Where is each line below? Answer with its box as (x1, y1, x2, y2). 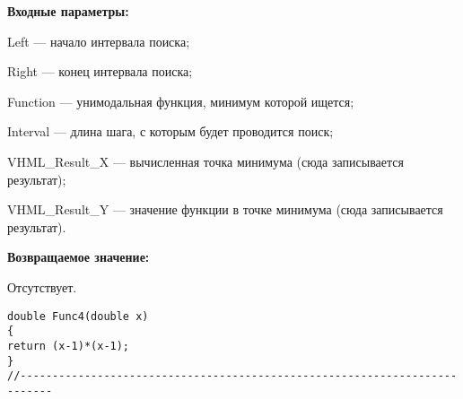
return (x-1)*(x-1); (7, 339, 130, 352)
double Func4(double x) (7, 309, 149, 323)
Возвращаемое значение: (7, 247, 150, 266)
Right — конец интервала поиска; (7, 62, 193, 81)
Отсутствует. (7, 277, 77, 296)
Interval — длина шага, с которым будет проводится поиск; (7, 122, 334, 141)
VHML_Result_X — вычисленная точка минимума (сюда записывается (7, 152, 404, 170)
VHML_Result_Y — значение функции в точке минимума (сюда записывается (7, 200, 443, 219)
